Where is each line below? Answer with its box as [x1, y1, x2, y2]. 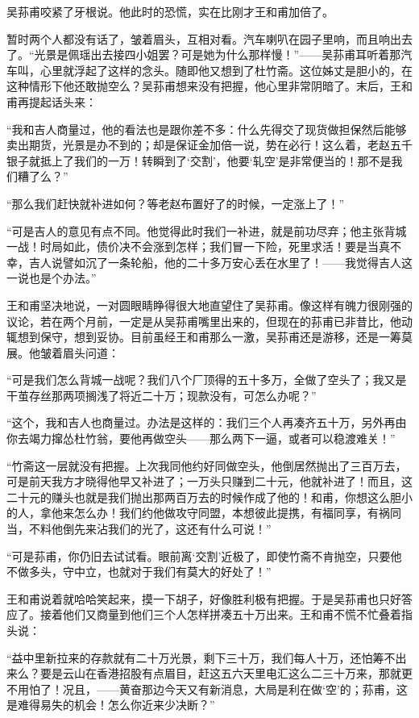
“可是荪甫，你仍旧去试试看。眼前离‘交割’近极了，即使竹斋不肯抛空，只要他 [6, 547, 402, 564]
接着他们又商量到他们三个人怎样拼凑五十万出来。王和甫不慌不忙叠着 [39, 606, 401, 623]
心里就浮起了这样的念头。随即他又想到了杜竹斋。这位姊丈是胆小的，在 [39, 61, 413, 78]
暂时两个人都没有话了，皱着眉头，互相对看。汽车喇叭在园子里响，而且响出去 [6, 30, 413, 47]
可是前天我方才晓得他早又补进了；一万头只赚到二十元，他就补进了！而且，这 [6, 473, 413, 490]
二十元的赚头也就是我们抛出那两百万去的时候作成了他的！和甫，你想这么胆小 [6, 488, 413, 505]
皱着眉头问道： [39, 344, 119, 361]
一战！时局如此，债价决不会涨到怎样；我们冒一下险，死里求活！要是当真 [6, 238, 390, 255]
